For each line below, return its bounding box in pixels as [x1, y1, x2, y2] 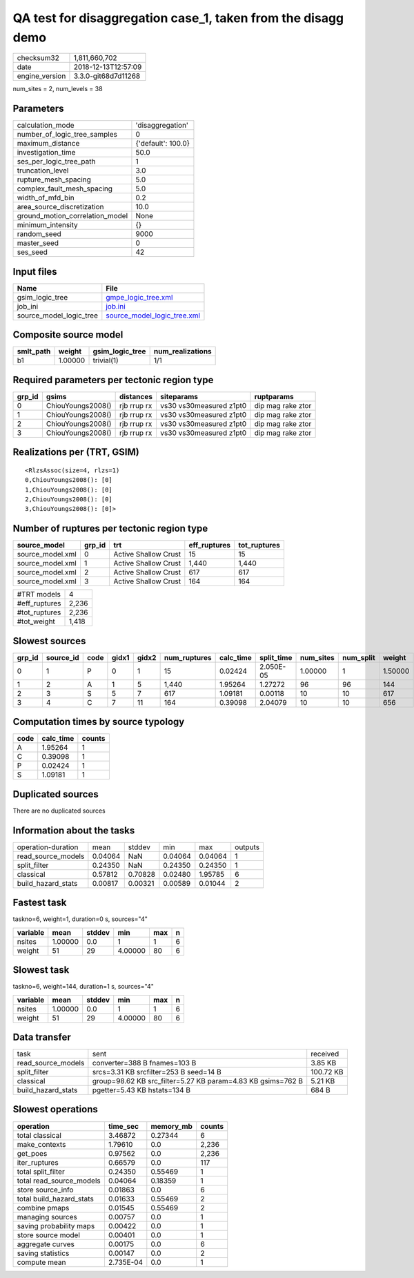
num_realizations [153, 347, 212, 356]
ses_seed [17, 247, 48, 257]
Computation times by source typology [12, 716, 185, 728]
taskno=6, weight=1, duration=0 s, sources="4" [12, 915, 148, 923]
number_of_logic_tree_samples [17, 130, 117, 139]
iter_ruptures [17, 1157, 59, 1167]
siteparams [159, 391, 199, 401]
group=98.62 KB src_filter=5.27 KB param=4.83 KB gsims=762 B [92, 1076, 304, 1086]
